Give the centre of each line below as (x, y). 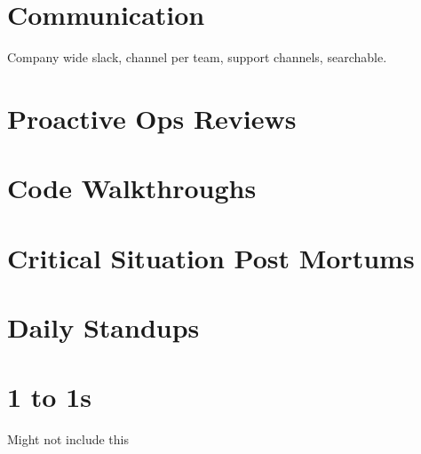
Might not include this (68, 439)
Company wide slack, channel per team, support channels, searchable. (197, 57)
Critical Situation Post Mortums (211, 257)
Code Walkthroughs (132, 188)
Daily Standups (103, 327)
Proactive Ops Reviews (152, 118)
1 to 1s (49, 397)
